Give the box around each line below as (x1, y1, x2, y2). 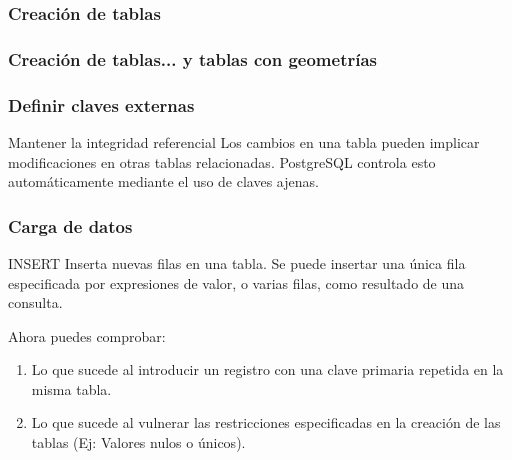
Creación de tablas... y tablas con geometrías (8, 46, 378, 71)
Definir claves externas (8, 92, 195, 117)
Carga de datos (8, 213, 133, 238)
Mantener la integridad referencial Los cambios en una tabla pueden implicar (8, 131, 480, 152)
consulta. (8, 292, 63, 313)
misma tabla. (31, 378, 112, 399)
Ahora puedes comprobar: (8, 325, 166, 346)
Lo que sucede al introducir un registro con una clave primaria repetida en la (31, 359, 504, 380)
